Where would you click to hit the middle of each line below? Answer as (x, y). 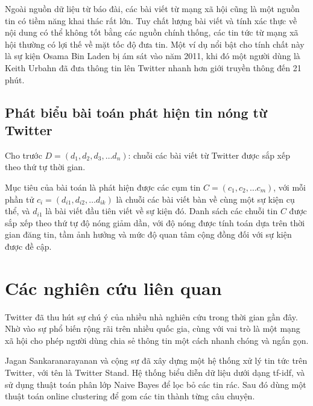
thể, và (17, 211)
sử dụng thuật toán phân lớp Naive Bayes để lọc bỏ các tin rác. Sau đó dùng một (156, 384)
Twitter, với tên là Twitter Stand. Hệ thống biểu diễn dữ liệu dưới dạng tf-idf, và (155, 372)
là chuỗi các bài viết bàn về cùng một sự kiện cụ (205, 199)
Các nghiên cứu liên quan (113, 287)
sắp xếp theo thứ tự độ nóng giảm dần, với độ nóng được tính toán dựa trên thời (155, 222)
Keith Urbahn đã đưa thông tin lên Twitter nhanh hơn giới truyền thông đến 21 (153, 67)
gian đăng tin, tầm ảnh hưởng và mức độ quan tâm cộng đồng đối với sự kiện (148, 234)
